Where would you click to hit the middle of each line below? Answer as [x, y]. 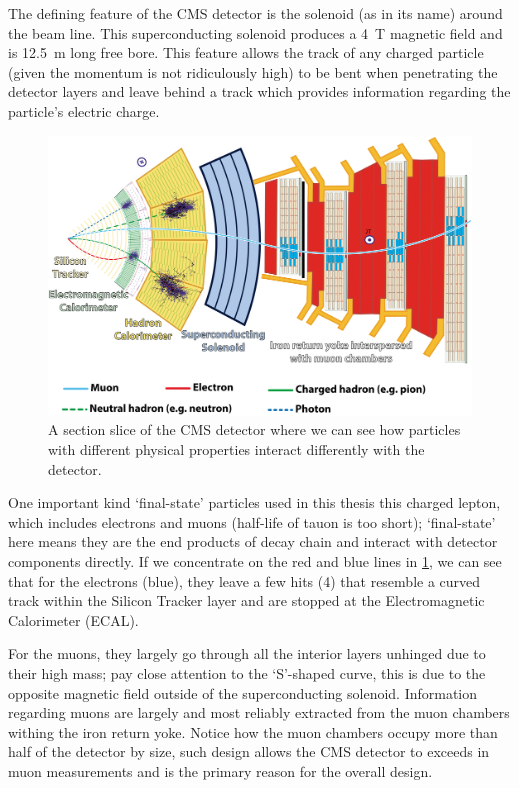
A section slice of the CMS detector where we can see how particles [254, 429]
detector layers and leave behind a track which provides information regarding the [259, 91]
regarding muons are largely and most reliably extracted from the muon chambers [259, 712]
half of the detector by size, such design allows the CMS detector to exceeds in [249, 751]
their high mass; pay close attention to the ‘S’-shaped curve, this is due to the [247, 673]
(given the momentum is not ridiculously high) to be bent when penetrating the [253, 71]
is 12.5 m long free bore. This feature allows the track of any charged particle [246, 52]
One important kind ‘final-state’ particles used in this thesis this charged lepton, [254, 502]
